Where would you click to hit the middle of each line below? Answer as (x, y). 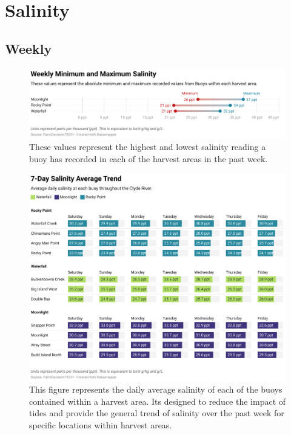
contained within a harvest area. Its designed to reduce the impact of (158, 401)
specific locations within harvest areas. (101, 424)
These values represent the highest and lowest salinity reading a (148, 147)
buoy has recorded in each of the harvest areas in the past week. (149, 158)
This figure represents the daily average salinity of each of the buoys (156, 389)
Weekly (28, 48)
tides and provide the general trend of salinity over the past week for (157, 413)
